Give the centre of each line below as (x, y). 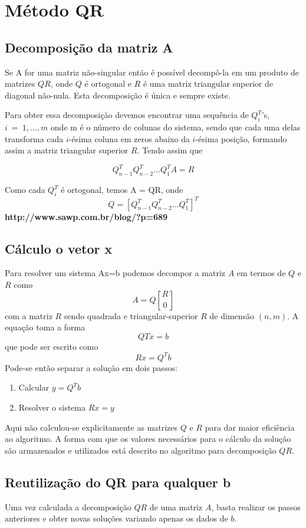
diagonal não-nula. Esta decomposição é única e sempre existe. (118, 95)
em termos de (261, 273)
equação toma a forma (45, 327)
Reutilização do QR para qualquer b (118, 482)
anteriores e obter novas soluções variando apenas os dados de (116, 518)
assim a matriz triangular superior (67, 150)
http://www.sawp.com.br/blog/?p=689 (86, 216)
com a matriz (29, 315)
